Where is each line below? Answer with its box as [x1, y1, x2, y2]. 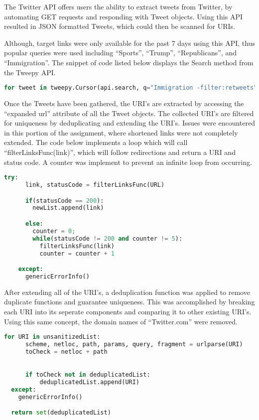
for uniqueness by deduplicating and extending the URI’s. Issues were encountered [4, 118, 255, 128]
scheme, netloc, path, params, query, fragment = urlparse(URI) [25, 341, 243, 348]
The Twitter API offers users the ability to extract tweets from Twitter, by [4, 1, 233, 11]
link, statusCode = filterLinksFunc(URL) [25, 181, 165, 189]
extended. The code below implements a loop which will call [4, 137, 188, 147]
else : [25, 220, 43, 227]
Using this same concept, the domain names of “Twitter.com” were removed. [4, 316, 238, 326]
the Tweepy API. [4, 67, 56, 77]
